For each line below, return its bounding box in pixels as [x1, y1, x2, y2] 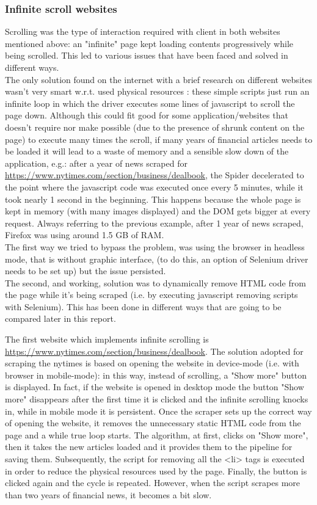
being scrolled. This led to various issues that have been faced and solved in [5, 49, 288, 62]
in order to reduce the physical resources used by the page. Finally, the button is [5, 464, 307, 477]
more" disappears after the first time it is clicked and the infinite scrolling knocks [5, 393, 308, 405]
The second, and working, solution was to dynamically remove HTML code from [5, 276, 306, 289]
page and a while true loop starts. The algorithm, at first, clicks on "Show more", [5, 428, 308, 441]
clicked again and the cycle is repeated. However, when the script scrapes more [5, 476, 301, 489]
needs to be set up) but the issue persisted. [5, 264, 166, 277]
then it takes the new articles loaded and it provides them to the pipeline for [5, 440, 293, 453]
